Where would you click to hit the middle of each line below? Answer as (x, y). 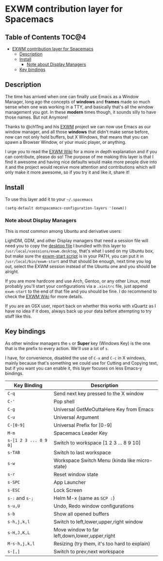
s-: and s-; (21, 498)
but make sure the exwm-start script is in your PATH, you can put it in (74, 256)
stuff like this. (18, 316)
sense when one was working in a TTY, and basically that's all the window (79, 107)
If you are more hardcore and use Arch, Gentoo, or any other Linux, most (78, 281)
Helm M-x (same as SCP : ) (84, 498)
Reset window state (76, 474)
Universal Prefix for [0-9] (83, 425)
